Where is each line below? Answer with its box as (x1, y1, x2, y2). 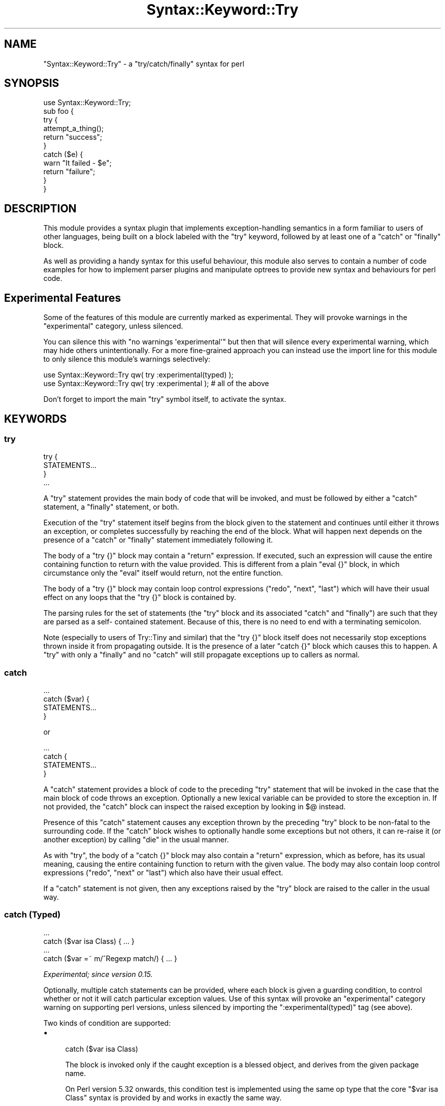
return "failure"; (43, 167, 96, 176)
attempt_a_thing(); (43, 124, 104, 133)
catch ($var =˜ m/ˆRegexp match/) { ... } (43, 954, 177, 963)
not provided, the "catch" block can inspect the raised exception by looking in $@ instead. (43, 802, 346, 811)
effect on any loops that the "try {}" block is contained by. (43, 593, 236, 602)
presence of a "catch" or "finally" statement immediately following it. (43, 535, 273, 545)
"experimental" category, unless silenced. (43, 322, 183, 331)
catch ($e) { (43, 150, 83, 159)
